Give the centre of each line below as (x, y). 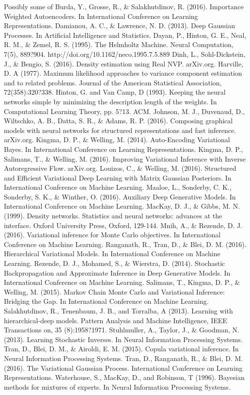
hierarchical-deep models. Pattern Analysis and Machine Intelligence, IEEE (116, 320)
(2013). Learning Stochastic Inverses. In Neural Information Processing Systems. (123, 339)
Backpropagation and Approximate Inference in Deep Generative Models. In (117, 272)
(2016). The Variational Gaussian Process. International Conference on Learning (123, 368)
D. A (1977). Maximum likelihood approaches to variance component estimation (123, 73)
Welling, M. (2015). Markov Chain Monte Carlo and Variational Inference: (114, 291)
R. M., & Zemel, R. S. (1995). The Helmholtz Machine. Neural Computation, (119, 44)
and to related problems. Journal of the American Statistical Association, (113, 82)
